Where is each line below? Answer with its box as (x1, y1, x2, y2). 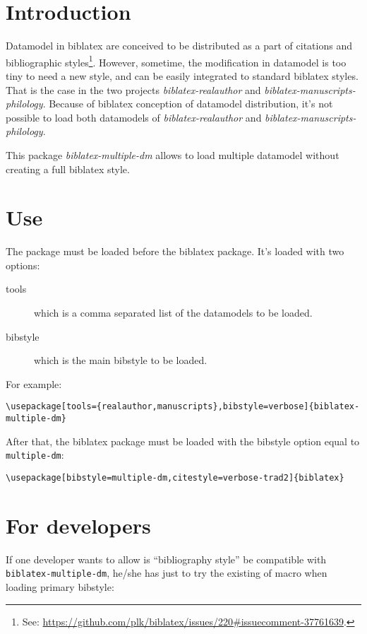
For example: (6, 376, 62, 391)
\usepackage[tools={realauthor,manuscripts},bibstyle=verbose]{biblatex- (6, 401, 360, 412)
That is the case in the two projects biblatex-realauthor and (6, 82, 261, 97)
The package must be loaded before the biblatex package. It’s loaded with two (6, 244, 344, 259)
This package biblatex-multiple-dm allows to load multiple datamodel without (6, 147, 339, 162)
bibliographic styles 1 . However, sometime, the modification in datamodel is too (6, 52, 347, 69)
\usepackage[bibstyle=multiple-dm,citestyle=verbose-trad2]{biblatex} (6, 472, 344, 483)
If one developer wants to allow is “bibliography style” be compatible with (6, 551, 327, 566)
